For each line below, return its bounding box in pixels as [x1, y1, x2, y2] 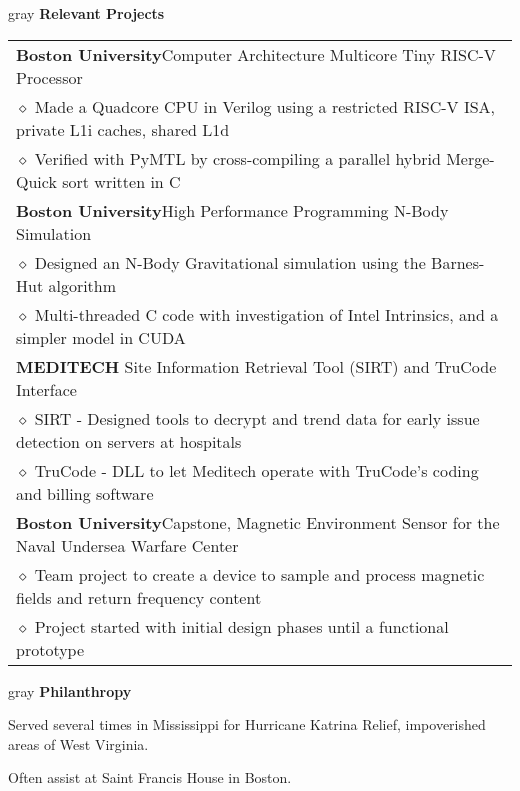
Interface [16, 377, 77, 401]
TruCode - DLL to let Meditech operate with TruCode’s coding [34, 458, 479, 482]
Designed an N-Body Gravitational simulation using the [34, 250, 426, 274]
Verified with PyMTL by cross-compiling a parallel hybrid [34, 146, 441, 170]
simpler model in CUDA [16, 325, 186, 349]
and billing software [16, 481, 154, 505]
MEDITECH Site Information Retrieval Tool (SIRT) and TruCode [16, 354, 497, 378]
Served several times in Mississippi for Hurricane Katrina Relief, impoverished [8, 714, 486, 735]
